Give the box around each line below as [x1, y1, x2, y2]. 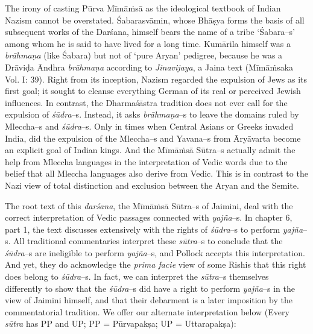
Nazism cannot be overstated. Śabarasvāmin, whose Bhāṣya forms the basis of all [5, 13, 305, 26]
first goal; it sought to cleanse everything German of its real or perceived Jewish [5, 84, 301, 97]
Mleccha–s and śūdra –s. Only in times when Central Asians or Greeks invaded [5, 119, 294, 132]
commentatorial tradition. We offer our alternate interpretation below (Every [5, 305, 289, 318]
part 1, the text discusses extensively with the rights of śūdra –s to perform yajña [5, 222, 303, 235]
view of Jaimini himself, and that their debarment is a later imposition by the [5, 294, 292, 306]
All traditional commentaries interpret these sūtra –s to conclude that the [13, 235, 283, 247]
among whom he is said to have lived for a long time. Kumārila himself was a [5, 37, 291, 49]
